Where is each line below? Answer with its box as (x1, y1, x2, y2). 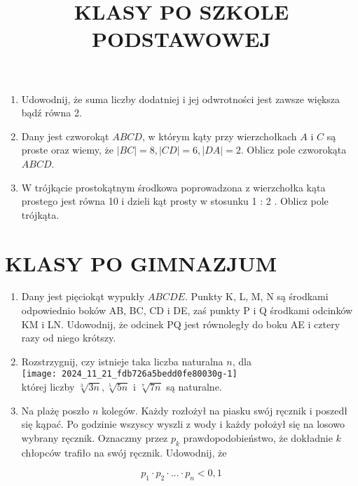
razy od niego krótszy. (21, 330, 116, 345)
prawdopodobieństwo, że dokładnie (183, 430, 333, 445)
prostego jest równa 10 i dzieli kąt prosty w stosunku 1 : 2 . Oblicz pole (21, 194, 329, 208)
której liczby (21, 379, 75, 394)
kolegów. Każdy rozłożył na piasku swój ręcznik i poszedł (102, 403, 347, 417)
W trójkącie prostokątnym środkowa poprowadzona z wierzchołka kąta (21, 180, 326, 194)
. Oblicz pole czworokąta (240, 142, 347, 157)
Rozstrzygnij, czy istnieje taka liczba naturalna (21, 353, 223, 368)
